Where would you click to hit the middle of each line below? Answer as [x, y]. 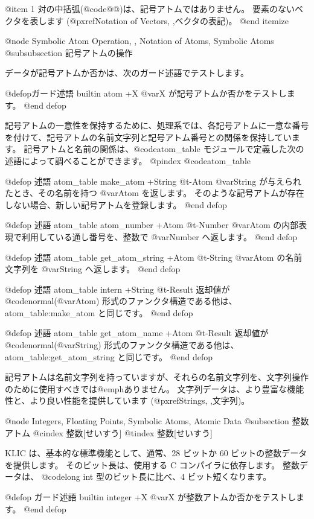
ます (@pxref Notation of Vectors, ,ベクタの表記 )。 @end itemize [168, 20]
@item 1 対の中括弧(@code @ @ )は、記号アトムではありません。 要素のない [150, 8]
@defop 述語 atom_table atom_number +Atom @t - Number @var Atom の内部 [152, 225]
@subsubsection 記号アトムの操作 [69, 52]
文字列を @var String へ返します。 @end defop [93, 269]
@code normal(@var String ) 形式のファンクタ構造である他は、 [122, 345]
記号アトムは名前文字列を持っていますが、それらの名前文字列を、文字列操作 [157, 377]
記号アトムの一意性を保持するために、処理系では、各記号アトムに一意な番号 [157, 125]
